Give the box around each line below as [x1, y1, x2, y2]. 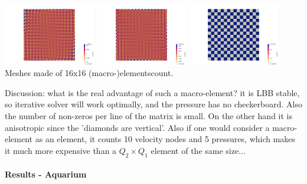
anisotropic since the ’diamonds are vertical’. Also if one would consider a [5, 121, 270, 133]
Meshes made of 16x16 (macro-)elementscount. [5, 67, 174, 79]
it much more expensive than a [5, 144, 117, 156]
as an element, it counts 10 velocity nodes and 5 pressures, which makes [35, 133, 296, 145]
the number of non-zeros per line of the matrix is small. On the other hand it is [5, 109, 293, 121]
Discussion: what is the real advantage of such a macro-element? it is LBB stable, [5, 86, 300, 98]
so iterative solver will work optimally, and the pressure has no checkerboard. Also [5, 98, 302, 110]
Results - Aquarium [5, 168, 87, 180]
